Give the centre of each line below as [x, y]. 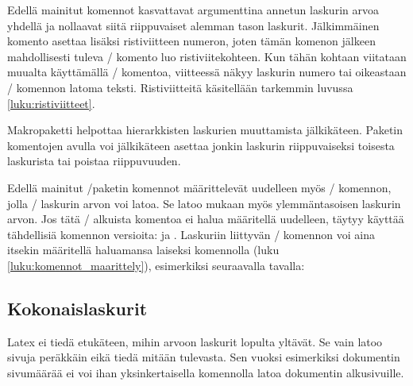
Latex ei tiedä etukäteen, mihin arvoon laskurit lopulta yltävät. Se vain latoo [195, 341]
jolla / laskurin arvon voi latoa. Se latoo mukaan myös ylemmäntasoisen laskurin [204, 203]
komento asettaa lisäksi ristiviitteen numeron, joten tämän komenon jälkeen [191, 41]
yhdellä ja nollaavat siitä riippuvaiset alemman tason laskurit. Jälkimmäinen [193, 25]
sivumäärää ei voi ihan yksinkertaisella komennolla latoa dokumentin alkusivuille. [206, 372]
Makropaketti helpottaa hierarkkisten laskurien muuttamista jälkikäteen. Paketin [205, 130]
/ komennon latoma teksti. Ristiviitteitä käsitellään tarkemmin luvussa [180, 87]
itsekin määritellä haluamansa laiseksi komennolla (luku [143, 250]
